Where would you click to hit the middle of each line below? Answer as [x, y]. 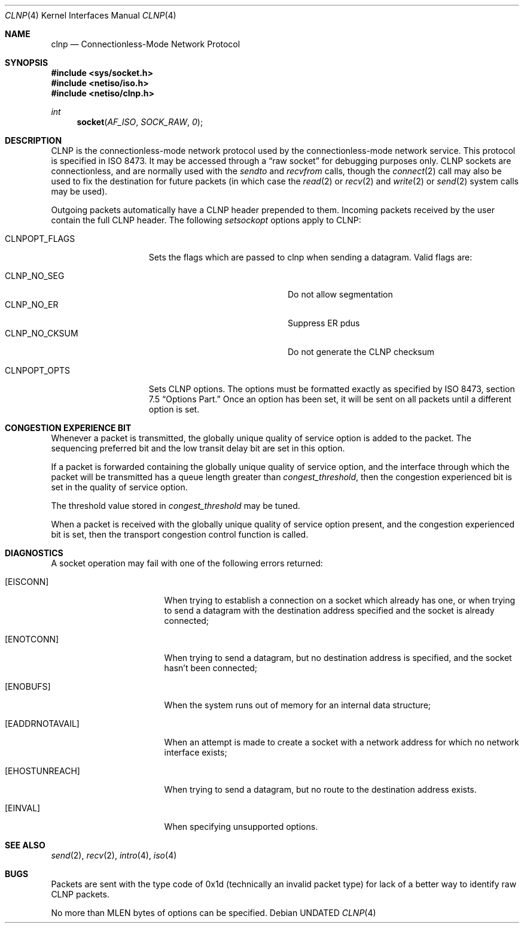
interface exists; [196, 752]
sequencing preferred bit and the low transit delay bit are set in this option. [198, 448]
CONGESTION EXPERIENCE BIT [68, 428]
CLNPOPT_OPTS [38, 370]
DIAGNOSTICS [34, 553]
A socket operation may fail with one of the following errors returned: [187, 563]
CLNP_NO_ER [32, 304]
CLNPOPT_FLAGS [40, 239]
